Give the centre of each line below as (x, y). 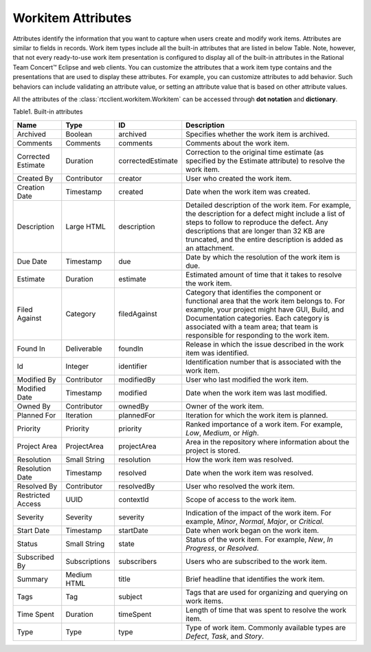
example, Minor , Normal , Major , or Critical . (255, 521)
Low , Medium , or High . (222, 433)
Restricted (34, 495)
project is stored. (213, 450)
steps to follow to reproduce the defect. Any (257, 222)
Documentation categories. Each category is (258, 318)
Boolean (79, 134)
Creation (31, 187)
